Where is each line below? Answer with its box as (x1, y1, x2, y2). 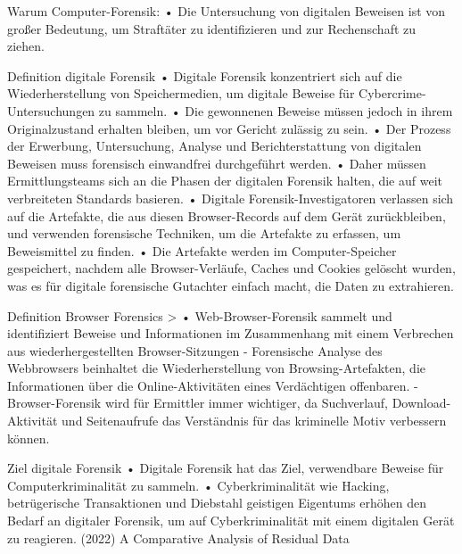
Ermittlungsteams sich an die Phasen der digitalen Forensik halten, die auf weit (7, 171, 442, 190)
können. (7, 428, 50, 447)
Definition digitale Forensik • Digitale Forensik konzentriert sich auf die (7, 66, 402, 85)
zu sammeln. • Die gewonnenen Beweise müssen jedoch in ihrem (98, 101, 453, 120)
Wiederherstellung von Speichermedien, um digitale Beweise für (7, 84, 355, 103)
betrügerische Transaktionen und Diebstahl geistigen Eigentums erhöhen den (7, 493, 426, 512)
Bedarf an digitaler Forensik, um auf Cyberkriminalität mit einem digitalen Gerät (7, 511, 455, 530)
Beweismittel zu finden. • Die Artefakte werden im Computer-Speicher (7, 241, 397, 260)
